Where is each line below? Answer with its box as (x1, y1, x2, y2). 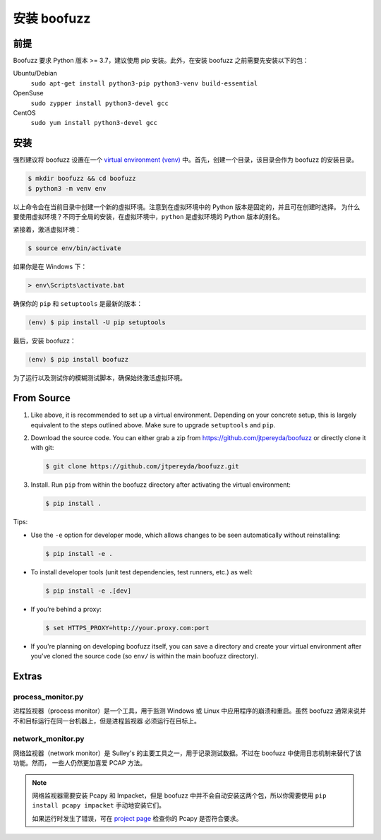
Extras (13, 670, 42, 682)
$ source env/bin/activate (28, 244, 121, 252)
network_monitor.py (13, 734, 85, 744)
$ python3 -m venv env (28, 184, 107, 192)
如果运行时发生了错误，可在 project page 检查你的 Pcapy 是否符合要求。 (32, 814, 243, 822)
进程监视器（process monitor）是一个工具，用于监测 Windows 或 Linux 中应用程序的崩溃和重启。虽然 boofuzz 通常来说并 (13, 706, 366, 715)
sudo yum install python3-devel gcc (30, 119, 158, 127)
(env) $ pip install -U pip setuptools (28, 319, 166, 326)
